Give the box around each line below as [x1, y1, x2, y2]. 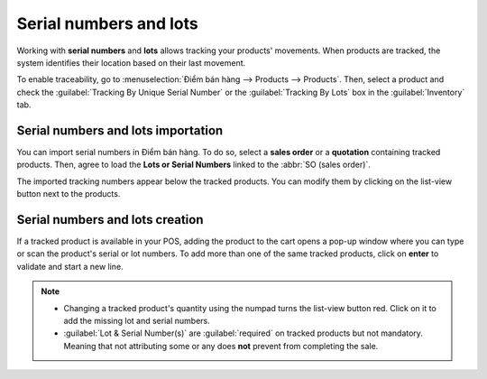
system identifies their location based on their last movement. [16, 57, 246, 68]
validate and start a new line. [16, 261, 124, 272]
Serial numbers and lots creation [16, 212, 204, 227]
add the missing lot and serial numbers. [63, 316, 211, 327]
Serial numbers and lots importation [16, 123, 224, 138]
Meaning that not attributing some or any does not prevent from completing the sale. [63, 340, 379, 351]
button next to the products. [16, 189, 121, 199]
